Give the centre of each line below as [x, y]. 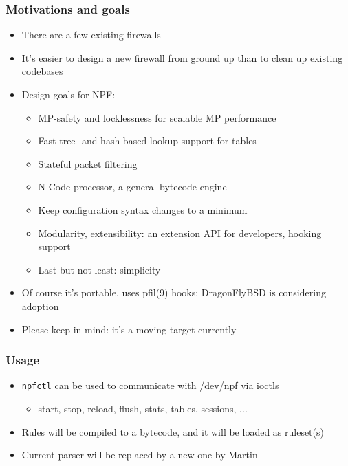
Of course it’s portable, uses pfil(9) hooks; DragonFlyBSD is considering [174, 292]
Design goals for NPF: [68, 94]
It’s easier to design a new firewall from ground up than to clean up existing [182, 57]
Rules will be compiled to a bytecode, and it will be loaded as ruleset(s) [173, 431]
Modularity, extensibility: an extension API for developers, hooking [180, 233]
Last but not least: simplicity [99, 269]
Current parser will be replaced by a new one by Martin [140, 455]
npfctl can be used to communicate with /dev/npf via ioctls [150, 385]
